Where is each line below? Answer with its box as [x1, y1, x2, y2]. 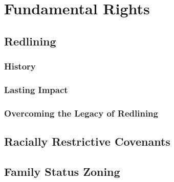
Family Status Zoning [4, 163, 120, 179]
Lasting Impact [4, 83, 68, 96]
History [4, 60, 36, 73]
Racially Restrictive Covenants [4, 133, 170, 149]
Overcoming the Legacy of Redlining [4, 106, 158, 119]
